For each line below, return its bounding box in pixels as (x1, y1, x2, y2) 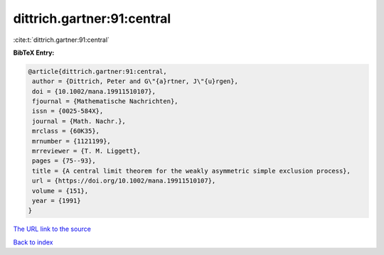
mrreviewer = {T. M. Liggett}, (32, 147, 142, 156)
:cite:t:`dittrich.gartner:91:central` (13, 36, 110, 44)
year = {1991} (32, 197, 81, 205)
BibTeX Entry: (13, 48, 55, 57)
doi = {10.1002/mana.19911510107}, (32, 87, 156, 95)
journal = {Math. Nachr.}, (32, 117, 126, 125)
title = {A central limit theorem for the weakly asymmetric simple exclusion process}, (32, 167, 351, 175)
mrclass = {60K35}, (32, 127, 100, 135)
